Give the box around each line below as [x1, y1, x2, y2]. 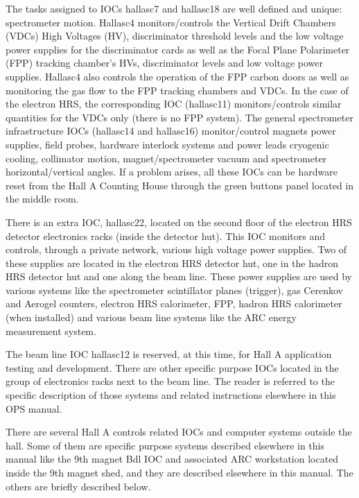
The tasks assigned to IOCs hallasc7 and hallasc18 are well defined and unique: [6, 1, 342, 15]
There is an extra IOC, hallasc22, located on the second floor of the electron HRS [6, 214, 352, 229]
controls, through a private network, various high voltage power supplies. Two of [6, 242, 347, 257]
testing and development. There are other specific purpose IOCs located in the [6, 360, 339, 375]
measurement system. [6, 323, 96, 338]
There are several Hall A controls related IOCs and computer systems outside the [6, 424, 352, 439]
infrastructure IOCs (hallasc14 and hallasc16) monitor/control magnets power [6, 123, 336, 138]
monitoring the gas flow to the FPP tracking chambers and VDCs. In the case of [6, 83, 349, 97]
